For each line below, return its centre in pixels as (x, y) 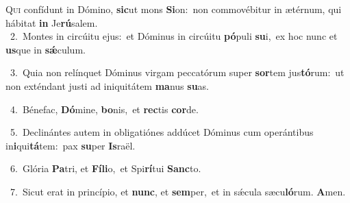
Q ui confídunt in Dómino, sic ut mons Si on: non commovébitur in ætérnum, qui (174, 9)
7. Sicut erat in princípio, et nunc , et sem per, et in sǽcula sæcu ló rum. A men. (178, 191)
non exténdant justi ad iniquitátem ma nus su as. (108, 85)
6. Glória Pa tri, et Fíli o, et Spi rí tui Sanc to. (105, 168)
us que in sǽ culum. (46, 49)
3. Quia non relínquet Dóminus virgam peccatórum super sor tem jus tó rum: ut (177, 72)
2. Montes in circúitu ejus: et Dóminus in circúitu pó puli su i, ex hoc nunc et (174, 36)
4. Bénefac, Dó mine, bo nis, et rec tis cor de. (104, 109)
